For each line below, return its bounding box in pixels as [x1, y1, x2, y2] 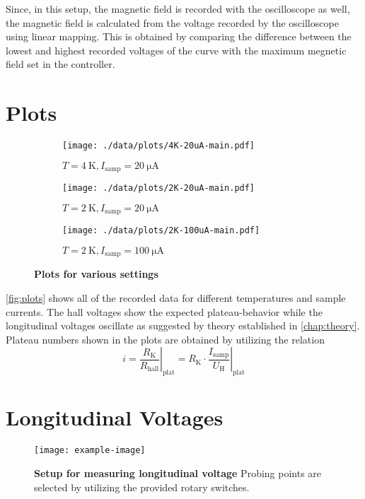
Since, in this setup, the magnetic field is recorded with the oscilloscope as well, [6, 1, 350, 16]
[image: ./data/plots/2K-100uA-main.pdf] [62, 225, 260, 236]
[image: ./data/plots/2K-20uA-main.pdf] [62, 183, 255, 194]
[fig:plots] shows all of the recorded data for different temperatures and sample [6, 290, 346, 305]
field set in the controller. [6, 57, 115, 71]
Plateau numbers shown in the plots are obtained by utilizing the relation [6, 331, 325, 346]
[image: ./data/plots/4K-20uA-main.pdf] [62, 141, 255, 151]
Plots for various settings [34, 266, 158, 281]
